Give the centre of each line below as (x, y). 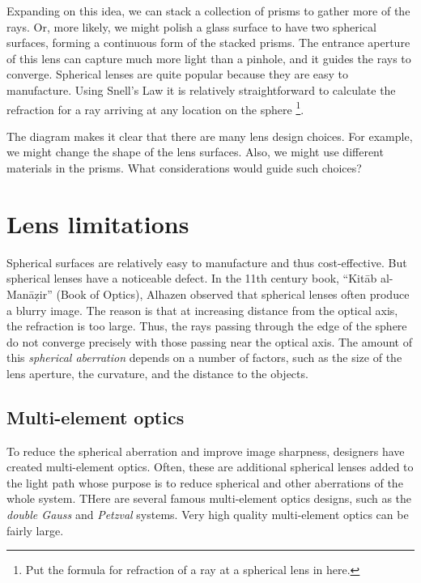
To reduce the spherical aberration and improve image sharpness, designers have (206, 451)
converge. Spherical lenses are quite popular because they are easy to (178, 74)
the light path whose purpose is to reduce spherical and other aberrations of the (205, 482)
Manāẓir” (30, 294)
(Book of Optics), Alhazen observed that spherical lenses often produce (233, 294)
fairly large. (35, 530)
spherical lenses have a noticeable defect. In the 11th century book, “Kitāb (192, 278)
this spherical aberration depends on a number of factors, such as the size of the (204, 357)
